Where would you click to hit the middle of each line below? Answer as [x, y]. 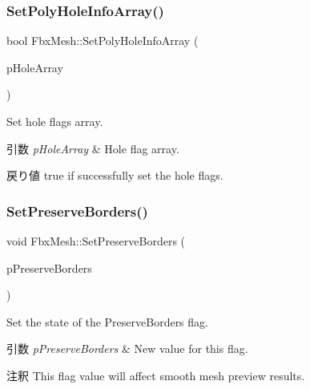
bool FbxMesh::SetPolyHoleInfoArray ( [103, 41]
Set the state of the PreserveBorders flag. [107, 321]
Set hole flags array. [55, 121]
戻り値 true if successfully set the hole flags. [115, 175]
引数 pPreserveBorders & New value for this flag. [127, 348]
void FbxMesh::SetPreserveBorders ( [96, 241]
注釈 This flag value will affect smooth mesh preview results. [156, 375]
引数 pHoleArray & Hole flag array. [93, 148]
